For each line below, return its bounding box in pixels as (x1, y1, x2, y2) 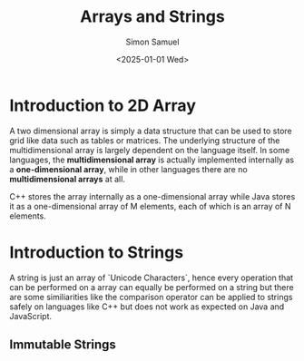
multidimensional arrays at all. (9, 173, 125, 184)
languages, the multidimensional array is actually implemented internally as (9, 154, 295, 165)
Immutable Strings (9, 337, 116, 353)
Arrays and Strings (80, 6, 225, 27)
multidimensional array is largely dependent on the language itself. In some (9, 144, 290, 155)
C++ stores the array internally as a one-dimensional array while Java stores (9, 190, 296, 201)
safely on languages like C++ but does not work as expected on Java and (9, 301, 285, 312)
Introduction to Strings (9, 242, 184, 262)
